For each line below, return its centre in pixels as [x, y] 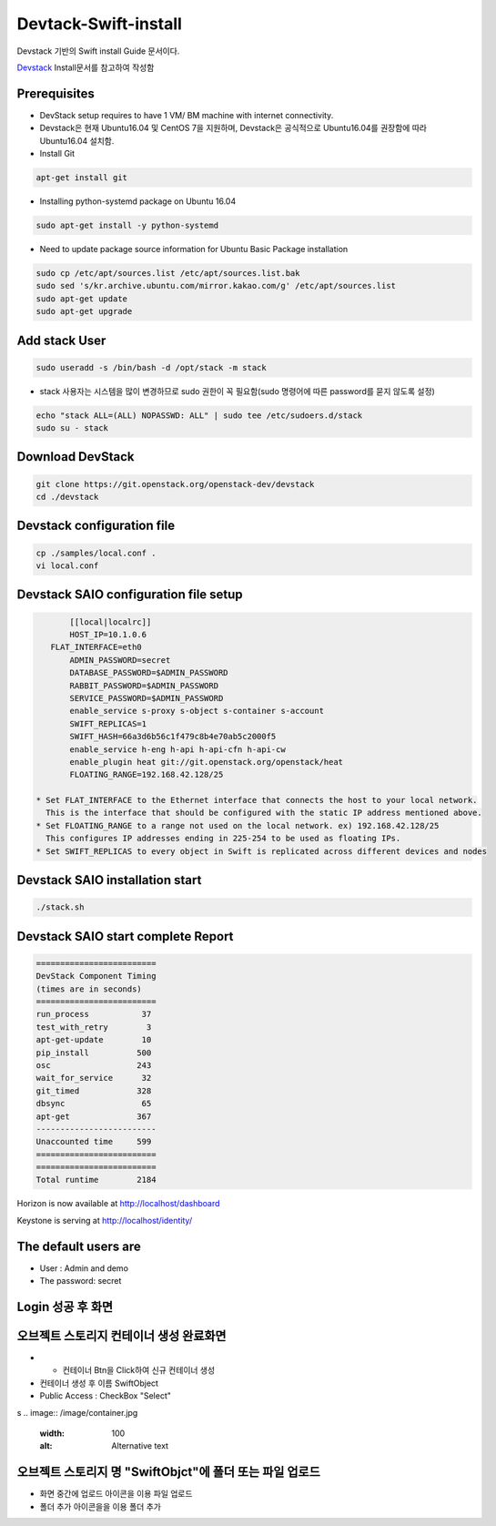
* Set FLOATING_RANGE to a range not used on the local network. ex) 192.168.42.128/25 [238, 825]
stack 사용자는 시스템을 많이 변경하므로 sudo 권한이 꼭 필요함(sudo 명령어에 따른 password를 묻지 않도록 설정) [238, 391]
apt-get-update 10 [94, 1040]
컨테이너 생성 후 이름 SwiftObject [99, 1383]
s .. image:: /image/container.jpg [77, 1412]
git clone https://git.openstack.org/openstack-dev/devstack [175, 484]
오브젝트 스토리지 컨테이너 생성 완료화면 [121, 1335]
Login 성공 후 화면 [65, 1307]
